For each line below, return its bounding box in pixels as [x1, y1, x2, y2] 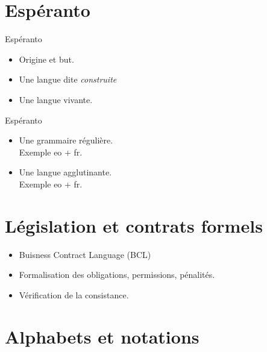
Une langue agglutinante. [19, 166, 112, 178]
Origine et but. [19, 52, 74, 65]
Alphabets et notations [5, 324, 199, 348]
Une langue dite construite [19, 73, 117, 86]
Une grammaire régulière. [19, 134, 113, 146]
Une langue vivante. [19, 93, 93, 105]
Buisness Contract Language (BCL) [19, 248, 151, 260]
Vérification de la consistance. [19, 288, 129, 301]
